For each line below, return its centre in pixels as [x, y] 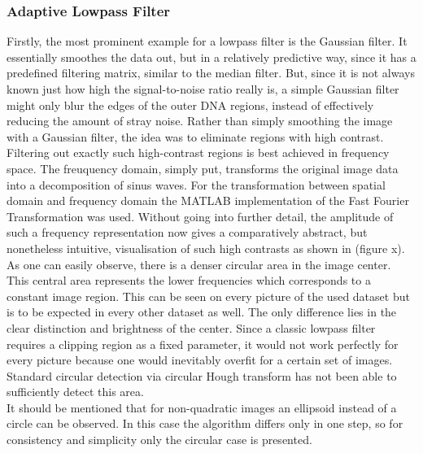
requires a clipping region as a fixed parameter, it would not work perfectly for [203, 344]
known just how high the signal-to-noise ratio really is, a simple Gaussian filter [203, 89]
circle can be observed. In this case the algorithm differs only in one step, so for [205, 423]
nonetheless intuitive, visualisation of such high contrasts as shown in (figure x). [206, 248]
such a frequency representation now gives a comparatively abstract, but [187, 232]
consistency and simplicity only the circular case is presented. [159, 440]
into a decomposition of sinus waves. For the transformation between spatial [196, 184]
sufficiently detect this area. [75, 392]
